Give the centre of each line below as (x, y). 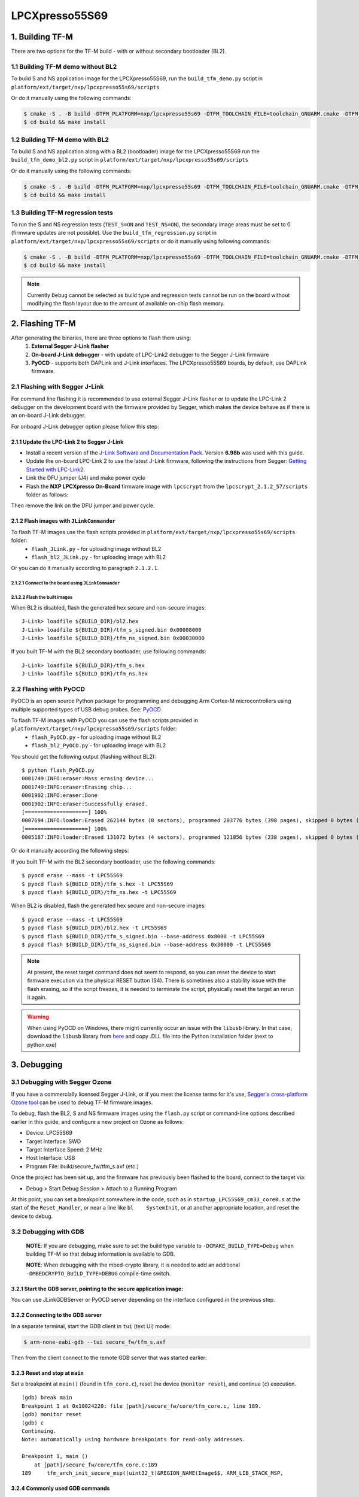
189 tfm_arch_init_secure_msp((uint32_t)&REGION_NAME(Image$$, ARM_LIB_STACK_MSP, (153, 1473)
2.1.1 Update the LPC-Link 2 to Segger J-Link (67, 442)
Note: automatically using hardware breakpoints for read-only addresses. (134, 1440)
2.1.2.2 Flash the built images (42, 598)
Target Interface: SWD (54, 1141)
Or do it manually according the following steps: (70, 851)
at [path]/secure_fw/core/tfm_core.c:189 (96, 1465)
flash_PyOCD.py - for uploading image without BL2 (96, 737)
